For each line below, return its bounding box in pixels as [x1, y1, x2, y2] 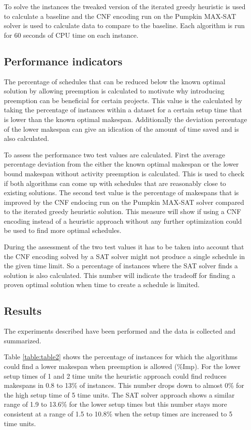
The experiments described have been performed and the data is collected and [4, 326, 236, 336]
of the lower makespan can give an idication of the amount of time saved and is [4, 123, 239, 134]
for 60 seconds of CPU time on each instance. [4, 30, 139, 40]
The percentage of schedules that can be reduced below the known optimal [4, 76, 225, 86]
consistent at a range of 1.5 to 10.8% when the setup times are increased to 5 [4, 409, 233, 418]
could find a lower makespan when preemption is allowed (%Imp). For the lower [4, 361, 241, 371]
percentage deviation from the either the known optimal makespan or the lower [4, 159, 239, 169]
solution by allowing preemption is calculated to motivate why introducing [4, 86, 225, 96]
